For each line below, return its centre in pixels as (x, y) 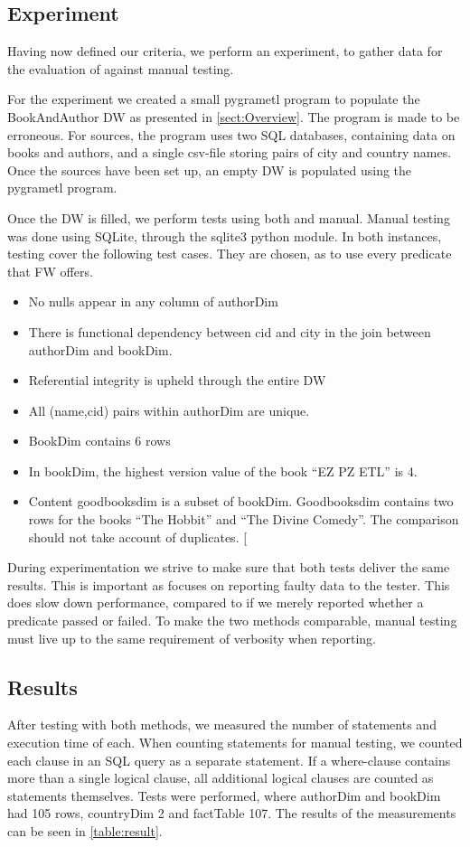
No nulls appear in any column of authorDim (153, 301)
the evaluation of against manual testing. (121, 68)
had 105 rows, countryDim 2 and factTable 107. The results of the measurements (232, 813)
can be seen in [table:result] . (85, 831)
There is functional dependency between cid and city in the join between (230, 331)
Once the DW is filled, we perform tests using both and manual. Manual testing (229, 217)
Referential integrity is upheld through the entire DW (177, 380)
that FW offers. (50, 271)
